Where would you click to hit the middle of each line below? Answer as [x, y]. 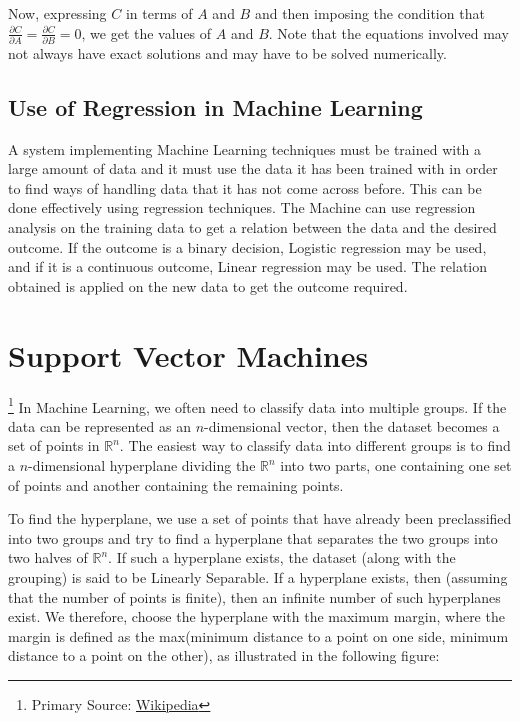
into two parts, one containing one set [396, 465]
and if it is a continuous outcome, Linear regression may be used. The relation [248, 266]
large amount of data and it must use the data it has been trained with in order [253, 168]
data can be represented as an [99, 425]
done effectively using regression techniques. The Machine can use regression [242, 207]
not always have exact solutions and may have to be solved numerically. [227, 52]
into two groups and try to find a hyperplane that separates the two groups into [253, 537]
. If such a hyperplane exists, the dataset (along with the [282, 557]
